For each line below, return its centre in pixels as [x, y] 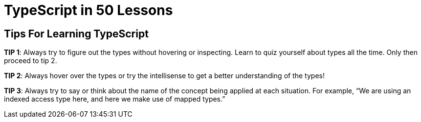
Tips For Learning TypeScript [76, 34]
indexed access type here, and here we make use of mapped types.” [115, 99]
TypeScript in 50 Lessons [89, 10]
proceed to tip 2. [31, 61]
